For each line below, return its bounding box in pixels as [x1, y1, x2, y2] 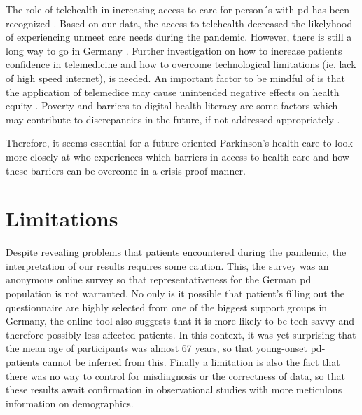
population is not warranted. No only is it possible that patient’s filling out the [6, 286, 344, 301]
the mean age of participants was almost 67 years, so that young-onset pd [6, 341, 322, 355]
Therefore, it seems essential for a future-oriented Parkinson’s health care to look [6, 135, 353, 150]
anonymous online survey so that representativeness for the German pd [6, 272, 312, 287]
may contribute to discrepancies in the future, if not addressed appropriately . [6, 111, 340, 126]
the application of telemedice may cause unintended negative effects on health [6, 84, 340, 99]
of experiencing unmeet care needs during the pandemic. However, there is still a [6, 29, 352, 44]
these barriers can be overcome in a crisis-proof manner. [6, 163, 246, 177]
